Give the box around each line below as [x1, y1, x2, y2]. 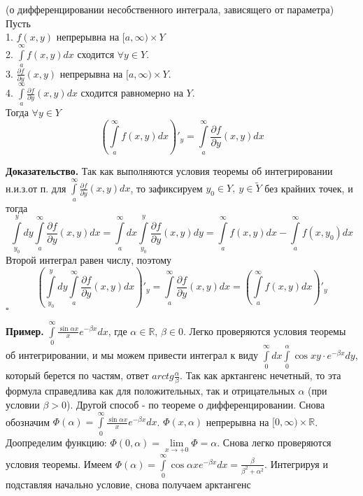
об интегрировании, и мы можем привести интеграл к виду [6, 347, 259, 362]
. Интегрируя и [264, 456, 328, 471]
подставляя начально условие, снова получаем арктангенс [6, 476, 251, 491]
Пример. [6, 323, 44, 338]
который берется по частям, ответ [6, 368, 149, 383]
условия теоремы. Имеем [6, 456, 113, 471]
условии [6, 397, 40, 411]
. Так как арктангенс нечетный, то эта [180, 368, 341, 383]
